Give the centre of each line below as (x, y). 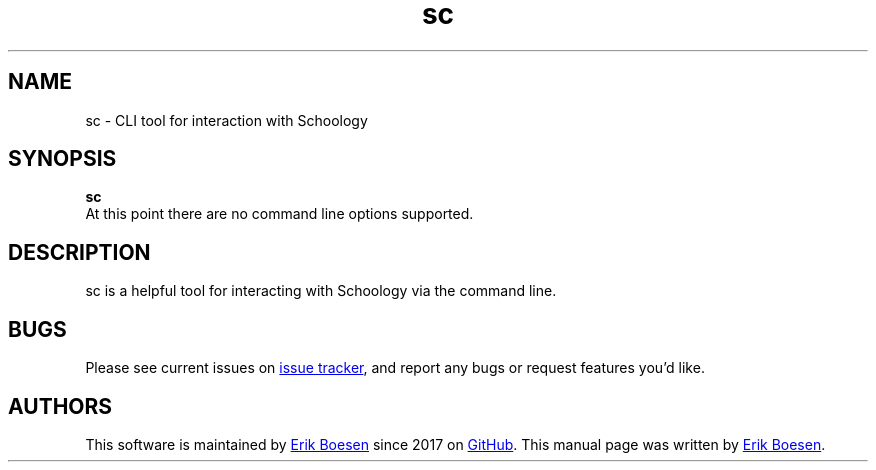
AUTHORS (60, 406)
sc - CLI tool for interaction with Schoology (226, 120)
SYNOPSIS (62, 159)
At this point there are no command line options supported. (279, 214)
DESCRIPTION (79, 252)
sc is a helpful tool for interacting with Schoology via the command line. (321, 291)
